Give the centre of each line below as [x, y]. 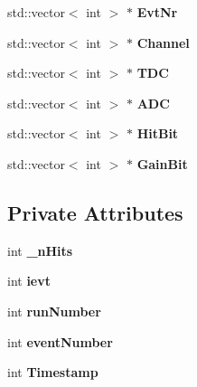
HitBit [158, 133]
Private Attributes [95, 212]
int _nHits [40, 250]
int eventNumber [60, 341]
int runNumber [54, 311]
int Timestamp [53, 372]
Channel [163, 42]
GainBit [162, 163]
